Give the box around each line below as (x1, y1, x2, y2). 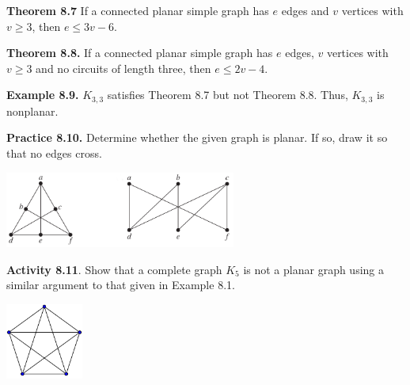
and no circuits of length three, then (36, 59, 211, 76)
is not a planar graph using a (243, 261, 385, 277)
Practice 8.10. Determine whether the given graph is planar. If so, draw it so (6, 129, 388, 146)
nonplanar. (6, 102, 59, 119)
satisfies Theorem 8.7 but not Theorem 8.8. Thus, (107, 86, 348, 103)
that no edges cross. (6, 145, 102, 162)
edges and (281, 2, 329, 18)
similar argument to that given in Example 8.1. (6, 276, 235, 293)
